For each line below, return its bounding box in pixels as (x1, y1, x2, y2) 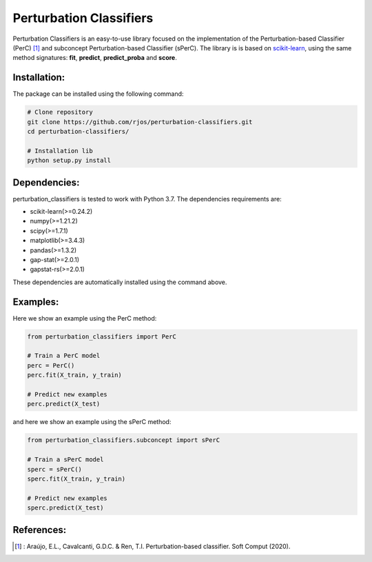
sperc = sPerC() (27, 465, 83, 473)
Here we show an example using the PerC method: (12, 314, 157, 322)
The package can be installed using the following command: (12, 90, 184, 98)
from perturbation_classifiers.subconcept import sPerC (27, 436, 220, 444)
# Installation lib (27, 147, 93, 154)
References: (12, 524, 67, 536)
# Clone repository (27, 108, 93, 117)
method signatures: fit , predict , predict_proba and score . (12, 54, 177, 62)
